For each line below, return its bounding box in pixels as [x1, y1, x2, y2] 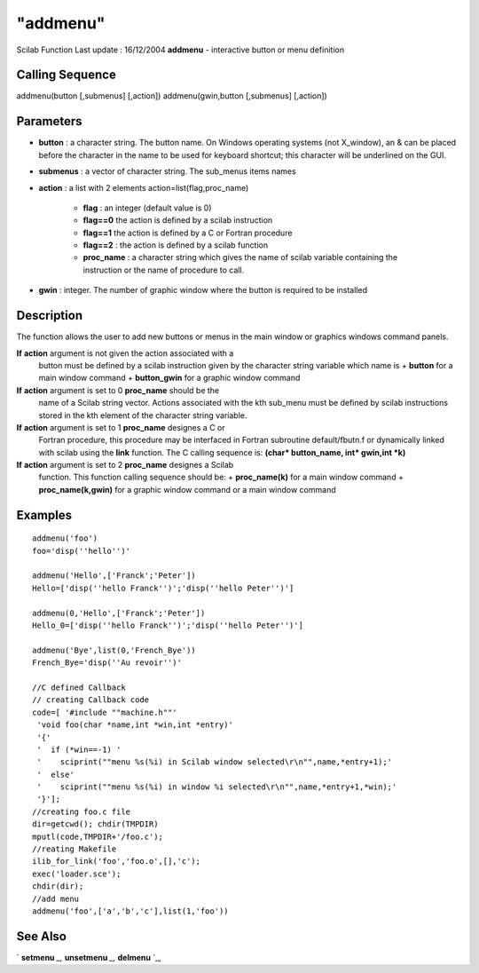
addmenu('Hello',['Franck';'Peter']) [32, 571, 197, 581]
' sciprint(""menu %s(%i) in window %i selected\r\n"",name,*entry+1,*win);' [36, 782, 397, 792]
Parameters [16, 114, 82, 129]
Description [16, 308, 83, 323]
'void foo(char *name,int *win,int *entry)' [36, 720, 234, 730]
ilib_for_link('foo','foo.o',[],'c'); [32, 857, 201, 866]
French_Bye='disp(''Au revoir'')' [32, 658, 182, 668]
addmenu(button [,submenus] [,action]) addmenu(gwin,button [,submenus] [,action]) [16, 91, 327, 101]
